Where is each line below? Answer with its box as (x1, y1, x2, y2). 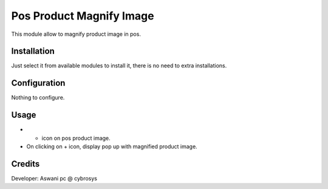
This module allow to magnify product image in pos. (11, 30, 141, 38)
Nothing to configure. (11, 94, 65, 101)
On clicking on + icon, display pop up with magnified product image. (26, 143, 197, 150)
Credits (11, 159, 40, 169)
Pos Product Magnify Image (11, 9, 154, 22)
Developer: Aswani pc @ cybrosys (11, 174, 97, 182)
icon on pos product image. (41, 134, 111, 142)
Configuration (11, 78, 66, 88)
